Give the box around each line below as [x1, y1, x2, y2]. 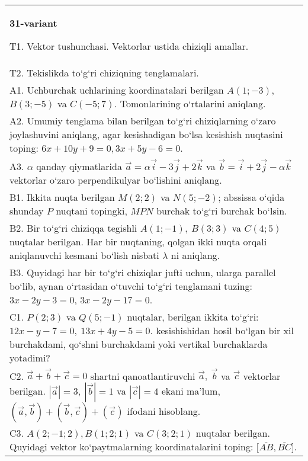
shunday [9, 203, 44, 217]
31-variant [9, 16, 57, 30]
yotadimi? [9, 350, 50, 364]
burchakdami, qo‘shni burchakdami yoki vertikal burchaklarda [9, 337, 268, 351]
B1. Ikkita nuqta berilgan [9, 190, 115, 204]
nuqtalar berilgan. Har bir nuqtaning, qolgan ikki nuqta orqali [9, 234, 267, 248]
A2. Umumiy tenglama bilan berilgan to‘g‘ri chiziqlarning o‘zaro [9, 114, 276, 127]
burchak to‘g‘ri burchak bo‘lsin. [156, 203, 287, 217]
